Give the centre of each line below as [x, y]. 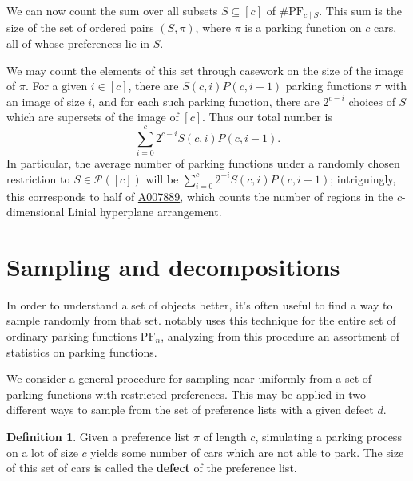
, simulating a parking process [328, 436]
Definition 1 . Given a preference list [98, 436]
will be [162, 178]
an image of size [46, 101]
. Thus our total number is [267, 117]
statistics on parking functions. [82, 351]
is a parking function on [303, 28]
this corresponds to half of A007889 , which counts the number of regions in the [200, 196]
